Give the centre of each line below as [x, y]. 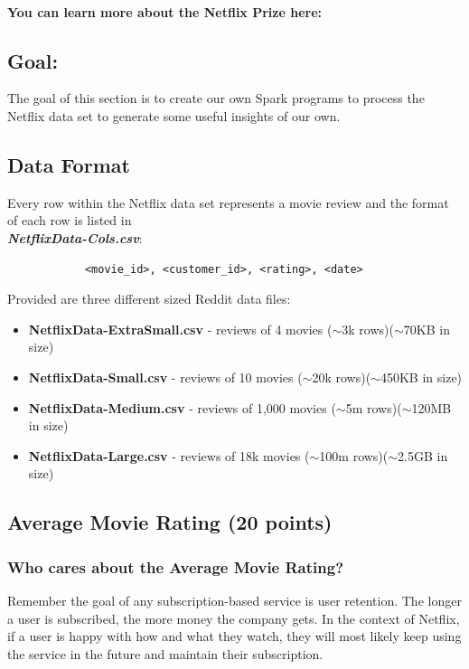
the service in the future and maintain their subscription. [165, 653]
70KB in [427, 329]
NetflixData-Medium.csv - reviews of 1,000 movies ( [182, 407]
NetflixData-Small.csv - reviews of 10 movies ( [165, 377]
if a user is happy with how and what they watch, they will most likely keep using [234, 636]
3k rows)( [368, 329]
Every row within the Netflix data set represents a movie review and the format [228, 202]
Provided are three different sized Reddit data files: [149, 299]
